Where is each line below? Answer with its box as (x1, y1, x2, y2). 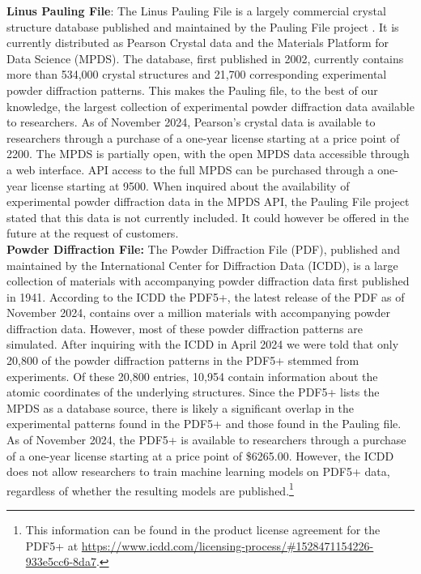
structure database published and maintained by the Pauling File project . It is (6, 18, 399, 35)
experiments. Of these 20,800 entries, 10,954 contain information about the (6, 367, 378, 384)
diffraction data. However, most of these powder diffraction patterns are (6, 319, 363, 336)
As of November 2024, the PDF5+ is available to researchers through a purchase (6, 431, 406, 448)
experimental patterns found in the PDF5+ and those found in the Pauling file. (6, 415, 402, 432)
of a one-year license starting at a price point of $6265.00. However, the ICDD (6, 447, 394, 464)
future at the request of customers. (6, 225, 179, 242)
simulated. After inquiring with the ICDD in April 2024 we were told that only (6, 336, 399, 353)
